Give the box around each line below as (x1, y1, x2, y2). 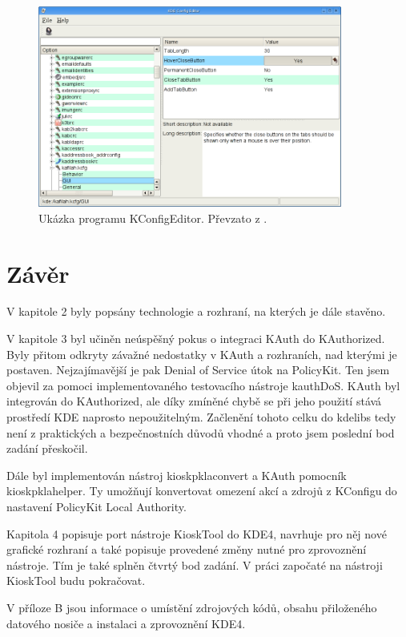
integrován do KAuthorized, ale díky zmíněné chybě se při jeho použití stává (6, 393, 382, 409)
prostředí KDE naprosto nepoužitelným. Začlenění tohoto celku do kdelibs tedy (6, 409, 396, 425)
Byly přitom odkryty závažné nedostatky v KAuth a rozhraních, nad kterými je (6, 345, 397, 362)
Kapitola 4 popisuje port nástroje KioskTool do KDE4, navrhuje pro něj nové (6, 525, 387, 542)
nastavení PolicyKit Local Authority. (6, 498, 187, 514)
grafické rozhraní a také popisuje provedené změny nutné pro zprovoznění (6, 541, 367, 558)
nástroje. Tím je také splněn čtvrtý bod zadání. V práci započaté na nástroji (6, 556, 383, 573)
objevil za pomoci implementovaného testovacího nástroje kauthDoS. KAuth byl (6, 377, 400, 393)
